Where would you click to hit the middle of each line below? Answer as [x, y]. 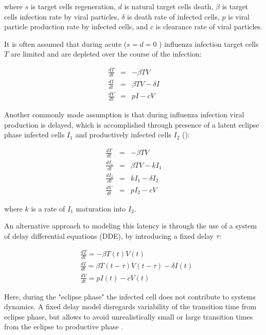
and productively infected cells [123, 135]
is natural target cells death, [169, 6]
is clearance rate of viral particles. [209, 27]
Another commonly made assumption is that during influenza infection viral [124, 114]
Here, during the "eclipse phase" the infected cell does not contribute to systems [130, 296]
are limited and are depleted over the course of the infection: [106, 54]
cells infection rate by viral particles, [62, 16]
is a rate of [48, 208]
